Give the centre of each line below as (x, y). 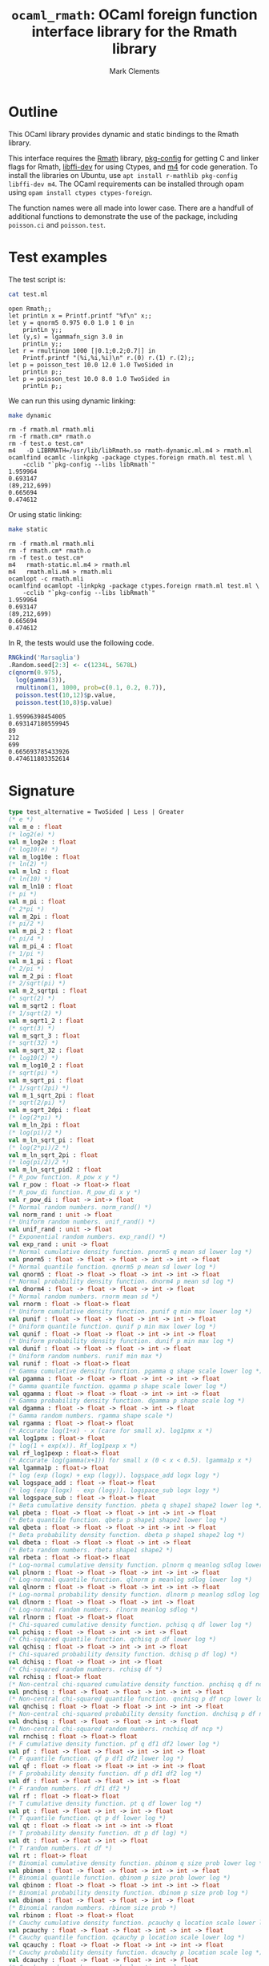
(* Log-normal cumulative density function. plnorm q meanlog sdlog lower (136, 1565)
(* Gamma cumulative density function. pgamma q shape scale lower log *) (136, 1371)
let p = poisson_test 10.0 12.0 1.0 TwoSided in (91, 365)
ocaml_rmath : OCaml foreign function (134, 15)
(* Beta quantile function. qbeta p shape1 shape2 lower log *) (118, 1520)
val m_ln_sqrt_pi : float (51, 1140)
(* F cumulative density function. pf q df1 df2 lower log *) (114, 1744)
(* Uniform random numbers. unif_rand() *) (82, 1222)
